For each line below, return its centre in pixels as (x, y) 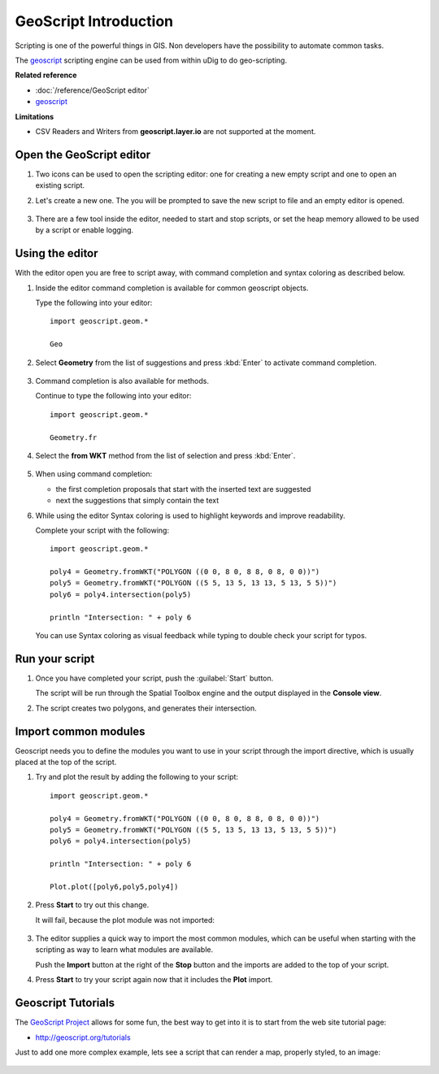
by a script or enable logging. (85, 230)
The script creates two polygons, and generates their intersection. (146, 708)
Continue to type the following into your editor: (113, 396)
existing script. (60, 185)
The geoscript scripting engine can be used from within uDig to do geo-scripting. (151, 60)
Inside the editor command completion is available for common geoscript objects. (172, 288)
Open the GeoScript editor (83, 154)
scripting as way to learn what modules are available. (124, 950)
